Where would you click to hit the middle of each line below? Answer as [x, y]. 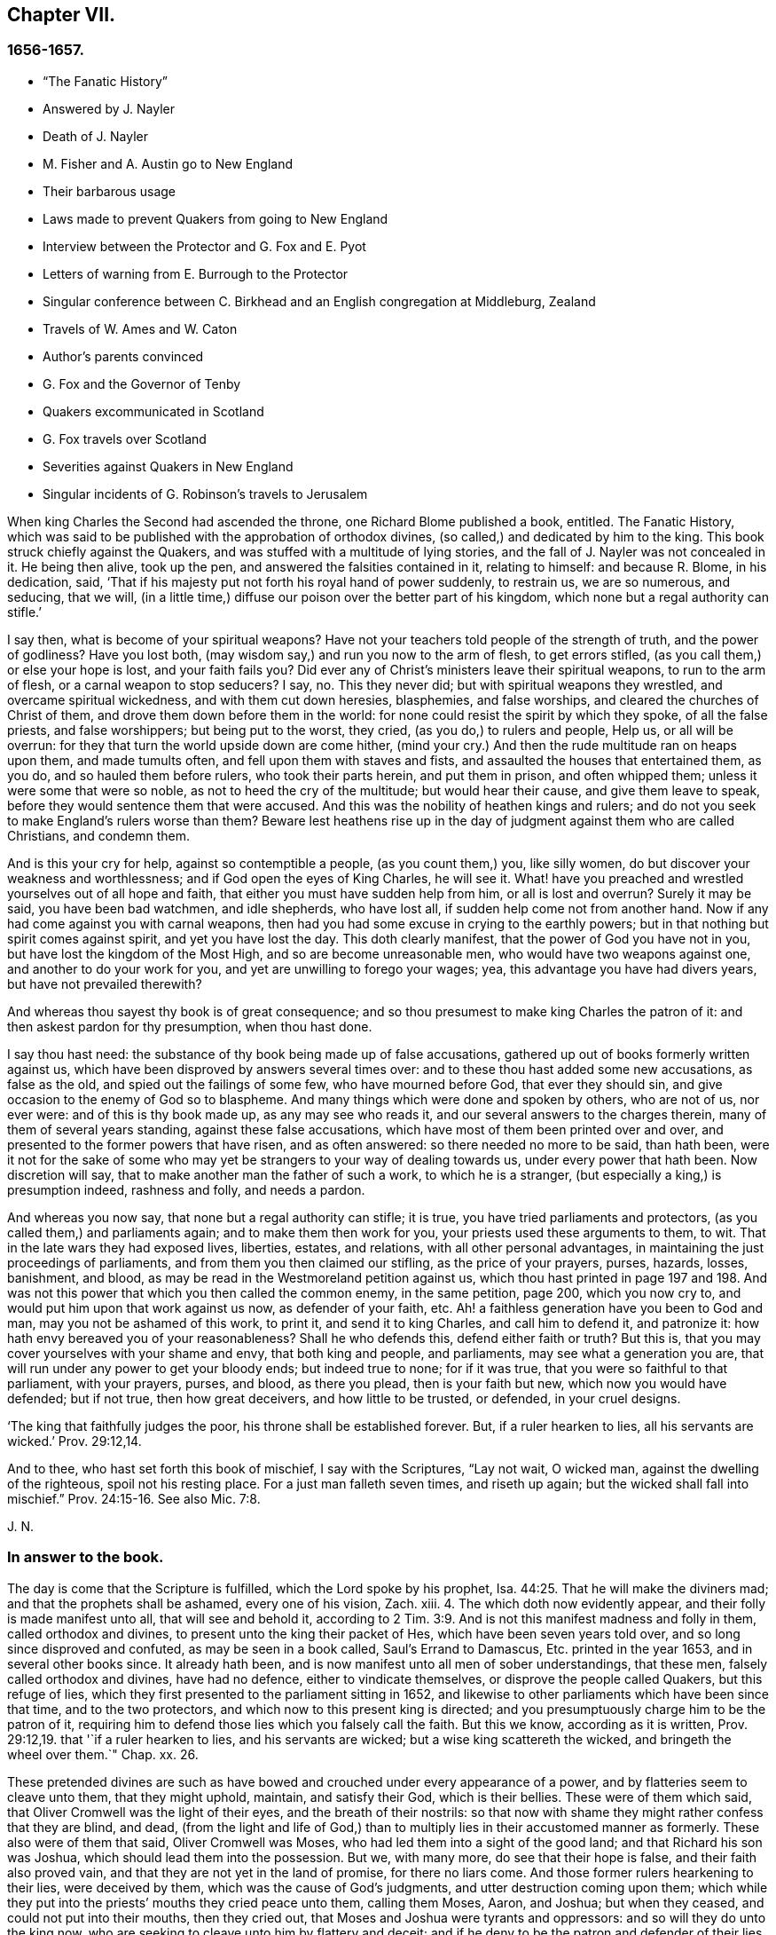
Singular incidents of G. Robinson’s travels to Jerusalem [205, 494]
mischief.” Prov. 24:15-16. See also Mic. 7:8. [134, 1498]
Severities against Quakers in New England [168, 466]
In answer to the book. [86, 1557]
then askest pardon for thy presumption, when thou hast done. [190, 1026]
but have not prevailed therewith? [105, 983]
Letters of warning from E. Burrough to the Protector [196, 273]
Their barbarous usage [110, 191]
